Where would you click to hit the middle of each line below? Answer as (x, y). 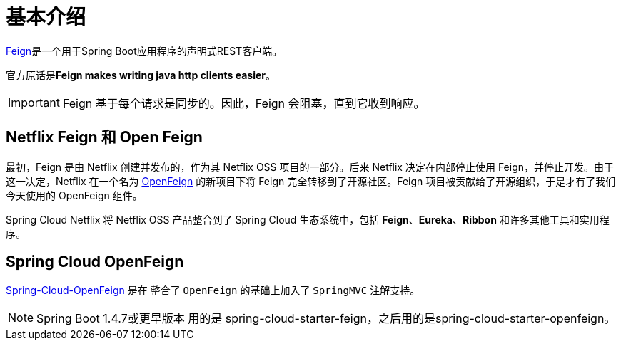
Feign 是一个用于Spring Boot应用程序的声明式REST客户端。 (144, 51)
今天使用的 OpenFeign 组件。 (74, 195)
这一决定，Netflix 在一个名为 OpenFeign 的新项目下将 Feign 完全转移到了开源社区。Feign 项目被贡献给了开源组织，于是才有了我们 (311, 181)
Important (34, 102)
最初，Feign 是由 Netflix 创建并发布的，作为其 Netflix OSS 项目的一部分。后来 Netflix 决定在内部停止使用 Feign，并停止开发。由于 (310, 167)
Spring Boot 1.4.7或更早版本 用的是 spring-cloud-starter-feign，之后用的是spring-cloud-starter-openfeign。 (326, 319)
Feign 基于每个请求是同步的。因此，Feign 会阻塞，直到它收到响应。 (244, 103)
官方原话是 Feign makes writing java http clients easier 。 (141, 75)
